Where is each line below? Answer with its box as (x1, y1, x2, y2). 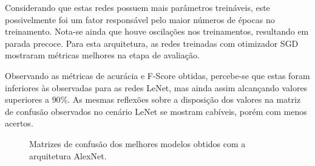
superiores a (5, 93, 49, 106)
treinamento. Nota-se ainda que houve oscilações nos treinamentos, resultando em (5, 25, 309, 38)
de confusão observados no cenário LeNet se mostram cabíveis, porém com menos (5, 105, 307, 117)
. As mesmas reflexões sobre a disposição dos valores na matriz (67, 93, 301, 106)
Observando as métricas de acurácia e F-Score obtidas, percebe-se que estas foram (5, 69, 310, 81)
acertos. (5, 117, 33, 130)
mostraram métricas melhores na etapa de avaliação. (5, 49, 200, 61)
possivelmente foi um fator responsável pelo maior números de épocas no (5, 13, 275, 26)
